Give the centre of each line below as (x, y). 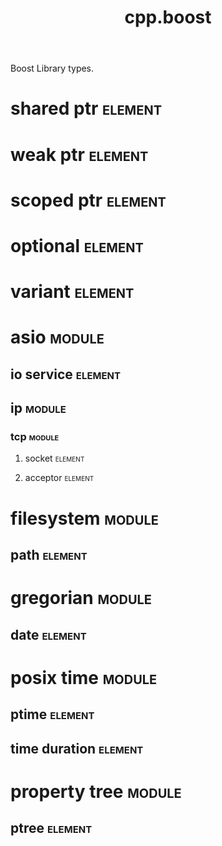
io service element (66, 374)
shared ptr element (86, 108)
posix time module (84, 677)
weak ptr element (79, 154)
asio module (57, 337)
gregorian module (81, 598)
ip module (38, 408)
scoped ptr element (88, 200)
